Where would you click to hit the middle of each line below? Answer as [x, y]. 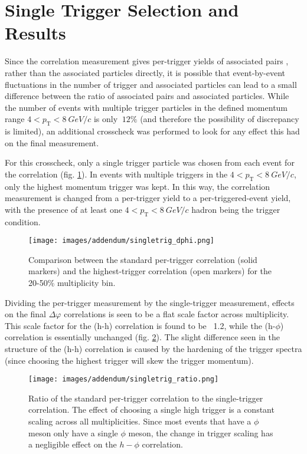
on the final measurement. [52, 142]
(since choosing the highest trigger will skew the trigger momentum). [129, 360]
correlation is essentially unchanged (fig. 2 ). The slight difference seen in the [142, 337]
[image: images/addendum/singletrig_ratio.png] [124, 379]
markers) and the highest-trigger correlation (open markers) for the [150, 271]
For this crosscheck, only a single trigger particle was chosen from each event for [150, 162]
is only [106, 119]
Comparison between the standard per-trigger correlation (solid [143, 259]
